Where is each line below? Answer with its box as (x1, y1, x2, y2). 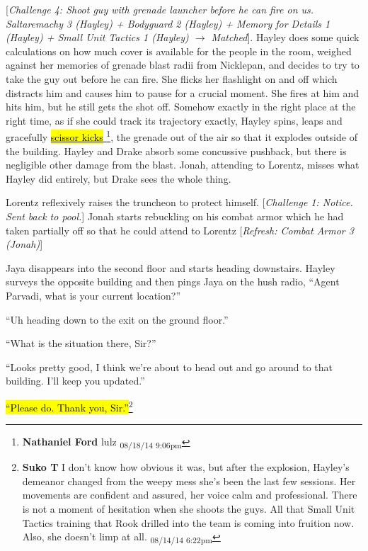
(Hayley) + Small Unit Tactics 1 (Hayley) (6, 30, 189, 45)
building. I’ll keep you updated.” (6, 373, 145, 388)
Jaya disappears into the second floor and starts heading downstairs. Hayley (6, 260, 335, 275)
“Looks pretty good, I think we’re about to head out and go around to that (6, 359, 333, 374)
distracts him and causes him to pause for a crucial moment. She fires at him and (6, 85, 360, 100)
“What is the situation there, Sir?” (6, 336, 156, 351)
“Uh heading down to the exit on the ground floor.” (6, 312, 229, 326)
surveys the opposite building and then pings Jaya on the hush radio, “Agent (6, 274, 340, 289)
